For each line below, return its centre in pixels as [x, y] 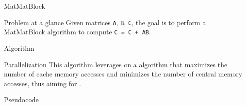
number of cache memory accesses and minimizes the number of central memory [123, 74]
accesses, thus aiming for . [42, 83]
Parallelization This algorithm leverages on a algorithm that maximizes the [116, 64]
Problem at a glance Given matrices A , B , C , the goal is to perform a [105, 22]
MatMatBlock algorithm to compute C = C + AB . [77, 32]
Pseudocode [21, 99]
